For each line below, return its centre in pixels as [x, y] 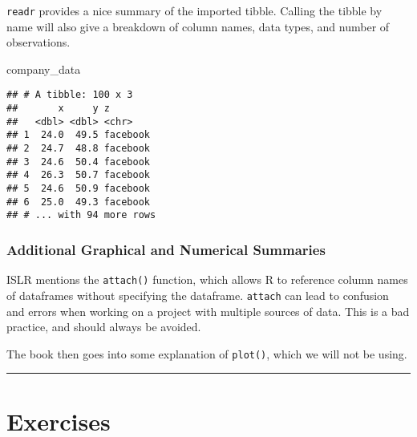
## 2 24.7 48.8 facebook [78, 149]
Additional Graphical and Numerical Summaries [166, 249]
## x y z [58, 109]
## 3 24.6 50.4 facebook [78, 162]
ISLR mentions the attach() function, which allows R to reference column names [207, 279]
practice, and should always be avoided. [104, 327]
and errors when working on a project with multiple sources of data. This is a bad [208, 311]
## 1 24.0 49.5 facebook [78, 135]
